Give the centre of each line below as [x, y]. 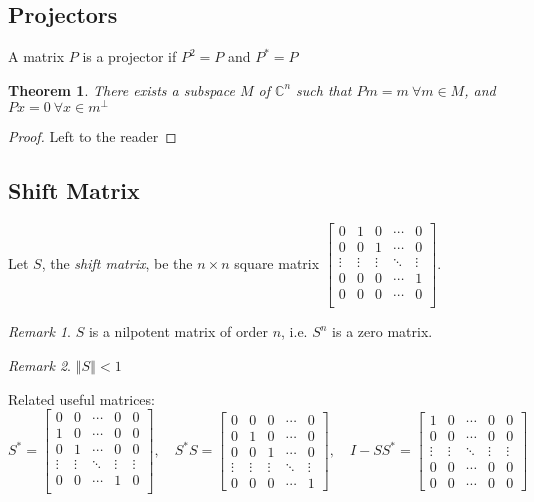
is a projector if [129, 56]
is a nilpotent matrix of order [178, 331]
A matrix [36, 56]
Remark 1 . [39, 331]
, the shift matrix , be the [117, 263]
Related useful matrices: [81, 398]
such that [324, 89]
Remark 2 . [39, 365]
